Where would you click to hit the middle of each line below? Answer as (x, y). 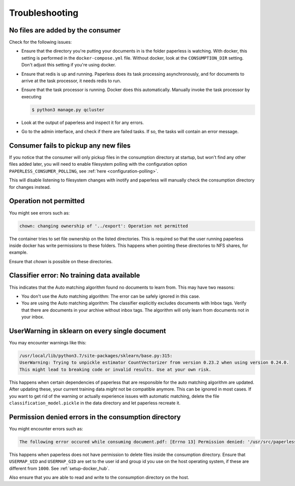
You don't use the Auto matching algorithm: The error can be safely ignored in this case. (111, 296)
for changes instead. (30, 187)
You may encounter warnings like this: (48, 343)
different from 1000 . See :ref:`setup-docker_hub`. (59, 468)
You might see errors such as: (39, 213)
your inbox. (33, 317)
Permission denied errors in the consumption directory (95, 417)
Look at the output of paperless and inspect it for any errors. (83, 122)
